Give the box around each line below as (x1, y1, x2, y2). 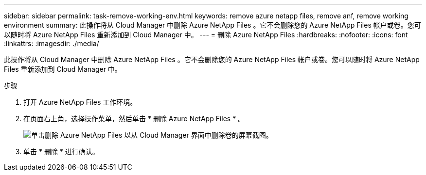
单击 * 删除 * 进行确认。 (23, 147, 99, 156)
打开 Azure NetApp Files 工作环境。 (23, 98, 137, 106)
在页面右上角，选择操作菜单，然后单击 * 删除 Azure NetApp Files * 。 (23, 114, 245, 123)
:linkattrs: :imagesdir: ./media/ (4, 39, 99, 48)
